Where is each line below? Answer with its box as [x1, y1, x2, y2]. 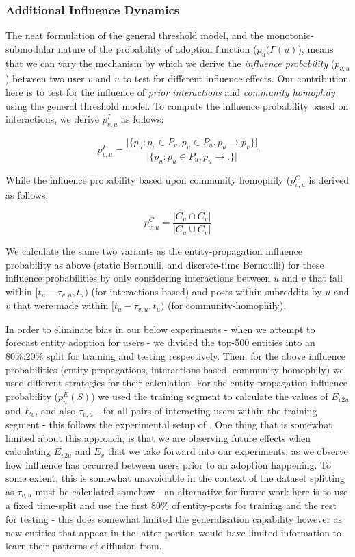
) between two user [5, 71, 85, 86]
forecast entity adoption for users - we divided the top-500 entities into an [5, 335, 315, 349]
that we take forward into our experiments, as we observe [107, 444, 348, 458]
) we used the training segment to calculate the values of [91, 388, 328, 403]
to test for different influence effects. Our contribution [122, 71, 349, 86]
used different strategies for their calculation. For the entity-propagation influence [5, 375, 348, 390]
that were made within [13, 298, 109, 312]
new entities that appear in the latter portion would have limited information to [5, 525, 342, 539]
